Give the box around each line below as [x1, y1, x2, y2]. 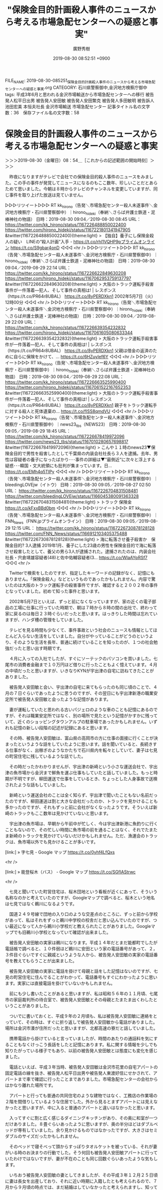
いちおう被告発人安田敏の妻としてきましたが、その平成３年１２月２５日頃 [9, 1172, 158, 1178]
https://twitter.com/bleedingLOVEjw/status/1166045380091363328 [5, 493, 139, 499]
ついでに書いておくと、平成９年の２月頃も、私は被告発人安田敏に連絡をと [9, 1013, 158, 1019]
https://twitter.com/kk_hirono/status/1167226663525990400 [5, 379, 126, 385]
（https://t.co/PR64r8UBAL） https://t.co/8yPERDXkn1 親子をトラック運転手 [5, 402, 158, 408]
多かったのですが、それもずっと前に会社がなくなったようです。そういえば [5, 804, 154, 810]
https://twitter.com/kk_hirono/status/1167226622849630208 [5, 270, 126, 276]
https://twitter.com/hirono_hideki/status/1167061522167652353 [5, 384, 131, 390]
